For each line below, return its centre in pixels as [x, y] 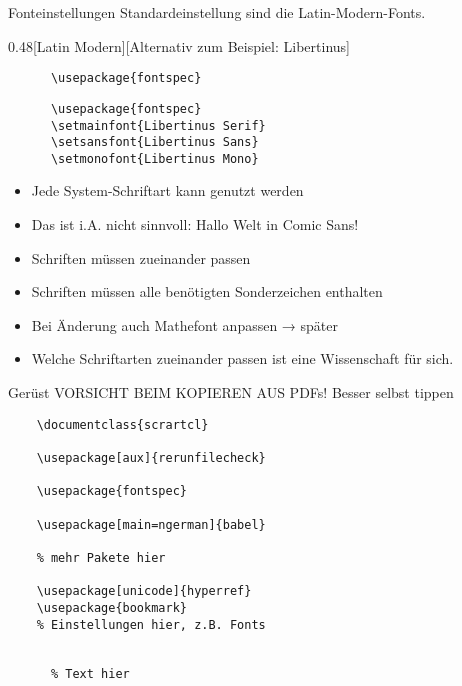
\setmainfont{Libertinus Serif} [158, 125]
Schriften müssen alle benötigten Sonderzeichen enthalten [207, 291]
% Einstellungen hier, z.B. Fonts [151, 624]
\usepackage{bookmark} [111, 607]
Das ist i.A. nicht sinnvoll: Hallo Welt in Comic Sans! [195, 224]
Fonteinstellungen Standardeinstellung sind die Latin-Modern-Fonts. [217, 12]
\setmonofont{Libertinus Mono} [154, 158]
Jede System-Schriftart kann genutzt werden [167, 190]
